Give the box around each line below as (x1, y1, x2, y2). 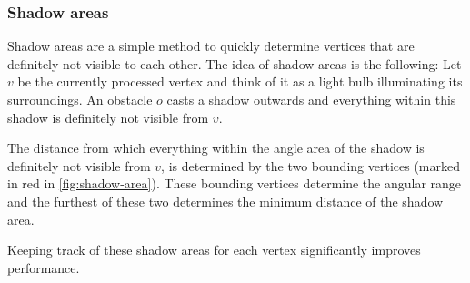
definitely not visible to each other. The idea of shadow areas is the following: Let (7, 54, 462, 73)
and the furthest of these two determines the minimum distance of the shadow (7, 191, 444, 210)
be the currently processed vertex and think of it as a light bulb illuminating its (17, 72, 463, 91)
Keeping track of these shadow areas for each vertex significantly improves (7, 240, 421, 259)
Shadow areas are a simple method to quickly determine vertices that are (7, 36, 415, 56)
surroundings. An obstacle (7, 90, 153, 108)
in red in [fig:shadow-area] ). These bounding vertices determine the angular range (7, 174, 462, 193)
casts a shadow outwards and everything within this (166, 90, 456, 108)
